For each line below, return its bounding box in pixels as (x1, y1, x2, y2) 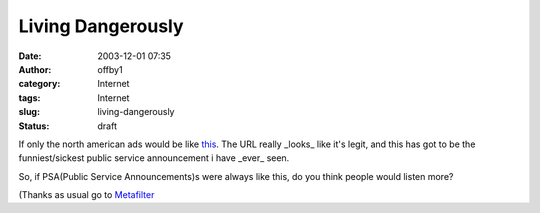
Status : (18, 120, 50, 132)
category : (18, 78, 61, 90)
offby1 (97, 63, 124, 75)
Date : (18, 50, 42, 62)
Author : (18, 63, 52, 75)
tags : (18, 91, 41, 104)
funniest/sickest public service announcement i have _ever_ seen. (18, 152, 290, 164)
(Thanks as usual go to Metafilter (18, 189, 155, 201)
